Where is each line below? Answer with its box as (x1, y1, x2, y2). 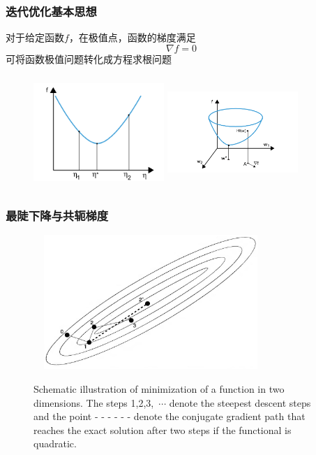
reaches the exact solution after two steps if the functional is (33, 422, 292, 437)
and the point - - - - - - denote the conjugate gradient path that (33, 409, 306, 424)
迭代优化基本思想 (6, 2, 97, 20)
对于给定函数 (6, 30, 64, 45)
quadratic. (33, 436, 77, 451)
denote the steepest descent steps (169, 395, 311, 410)
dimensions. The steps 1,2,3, (33, 395, 154, 410)
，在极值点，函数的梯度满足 (68, 30, 196, 45)
